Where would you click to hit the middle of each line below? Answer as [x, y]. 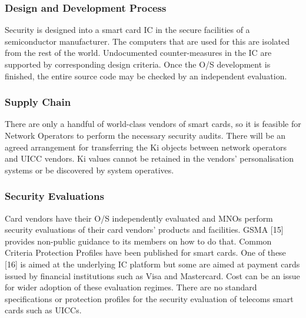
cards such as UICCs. [43, 310]
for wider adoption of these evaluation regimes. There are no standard [131, 287]
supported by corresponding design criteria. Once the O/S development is [138, 64]
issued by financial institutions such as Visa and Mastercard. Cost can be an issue [152, 275]
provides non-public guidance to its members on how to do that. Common [138, 241]
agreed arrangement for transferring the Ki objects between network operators [146, 147]
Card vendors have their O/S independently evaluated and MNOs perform [139, 218]
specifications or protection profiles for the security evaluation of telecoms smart [149, 298]
